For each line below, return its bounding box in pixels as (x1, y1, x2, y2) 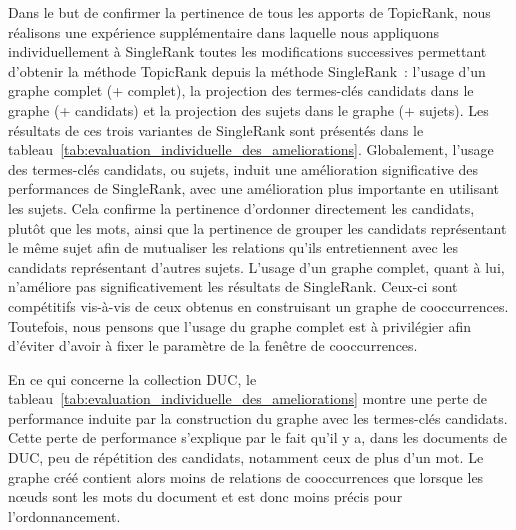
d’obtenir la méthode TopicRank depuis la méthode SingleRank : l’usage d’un (8, 60, 486, 81)
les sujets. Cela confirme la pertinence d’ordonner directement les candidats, (8, 197, 475, 218)
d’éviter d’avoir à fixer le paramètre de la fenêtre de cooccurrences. (8, 335, 418, 356)
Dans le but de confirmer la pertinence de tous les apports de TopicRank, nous (8, 2, 491, 22)
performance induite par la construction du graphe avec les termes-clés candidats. (8, 407, 508, 428)
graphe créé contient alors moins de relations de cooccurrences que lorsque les (8, 466, 484, 487)
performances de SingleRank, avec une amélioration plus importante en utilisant (8, 178, 499, 199)
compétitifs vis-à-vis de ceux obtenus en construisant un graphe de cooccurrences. (8, 295, 509, 316)
